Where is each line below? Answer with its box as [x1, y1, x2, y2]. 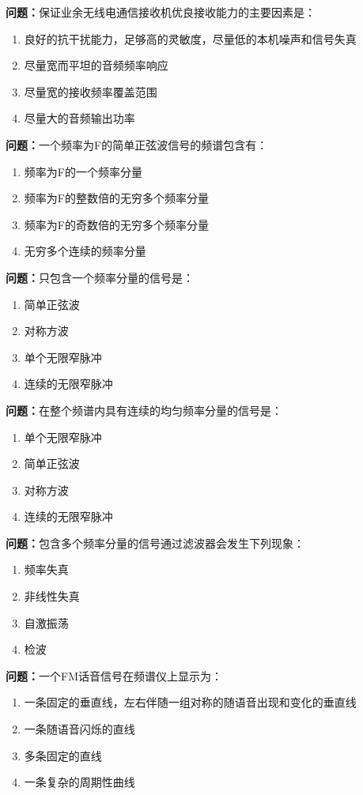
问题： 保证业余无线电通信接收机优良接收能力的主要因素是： [6, 4, 316, 20]
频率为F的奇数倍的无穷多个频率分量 [24, 216, 209, 232]
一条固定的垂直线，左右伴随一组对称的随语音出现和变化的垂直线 [24, 694, 357, 710]
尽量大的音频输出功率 [24, 110, 135, 126]
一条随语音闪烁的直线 [24, 721, 135, 737]
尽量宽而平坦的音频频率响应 [24, 57, 168, 73]
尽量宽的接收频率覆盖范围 [24, 83, 157, 100]
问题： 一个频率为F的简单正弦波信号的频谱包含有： [6, 136, 268, 153]
